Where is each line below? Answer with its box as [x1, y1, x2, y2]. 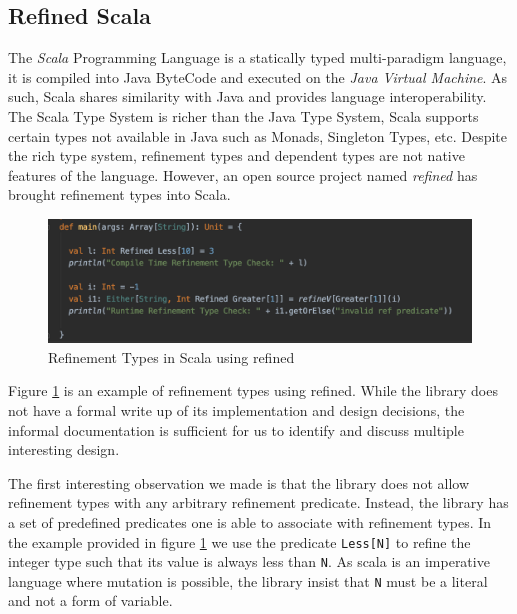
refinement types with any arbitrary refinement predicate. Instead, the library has [8, 492, 509, 513]
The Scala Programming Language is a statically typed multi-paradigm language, [8, 47, 507, 68]
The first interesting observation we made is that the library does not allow [8, 472, 470, 493]
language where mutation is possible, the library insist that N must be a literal [8, 570, 488, 591]
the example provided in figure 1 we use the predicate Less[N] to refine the [8, 531, 471, 552]
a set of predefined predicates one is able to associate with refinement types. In [8, 511, 492, 532]
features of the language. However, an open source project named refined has [8, 164, 478, 185]
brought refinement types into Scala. [8, 184, 231, 205]
